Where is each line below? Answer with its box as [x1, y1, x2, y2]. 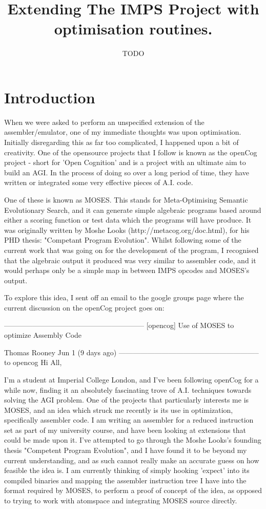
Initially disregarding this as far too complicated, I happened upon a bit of [4, 137, 239, 148]
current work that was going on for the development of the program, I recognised [4, 244, 259, 255]
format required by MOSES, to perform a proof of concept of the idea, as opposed [4, 485, 262, 496]
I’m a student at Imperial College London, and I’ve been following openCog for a [4, 374, 259, 385]
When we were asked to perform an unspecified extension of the [4, 116, 204, 127]
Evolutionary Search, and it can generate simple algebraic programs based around [4, 204, 261, 215]
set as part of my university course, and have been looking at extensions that [4, 424, 246, 435]
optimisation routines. [54, 18, 213, 39]
